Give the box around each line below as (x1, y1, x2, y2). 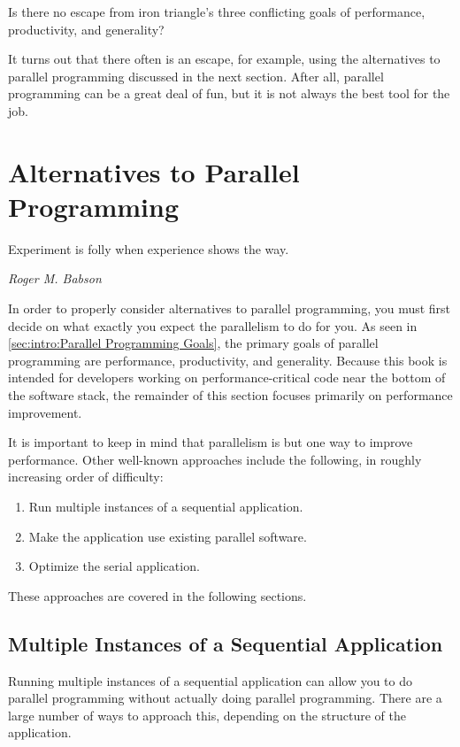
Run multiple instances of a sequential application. (28, 497, 303, 515)
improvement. (8, 403, 82, 421)
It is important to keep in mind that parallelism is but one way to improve (8, 433, 413, 451)
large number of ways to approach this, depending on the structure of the (8, 705, 407, 724)
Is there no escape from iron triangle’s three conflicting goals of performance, (8, 3, 425, 20)
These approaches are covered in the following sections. (8, 586, 307, 605)
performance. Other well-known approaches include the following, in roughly (8, 450, 422, 468)
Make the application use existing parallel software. (28, 527, 307, 545)
